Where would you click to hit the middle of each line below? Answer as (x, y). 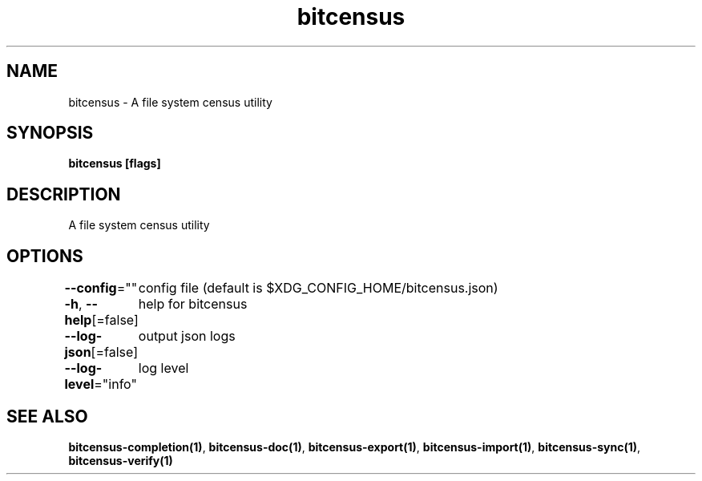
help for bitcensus (193, 304)
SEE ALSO (47, 416)
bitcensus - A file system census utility (170, 102)
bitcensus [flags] (115, 164)
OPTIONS (45, 256)
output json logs (187, 336)
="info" (115, 384)
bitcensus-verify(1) (121, 460)
